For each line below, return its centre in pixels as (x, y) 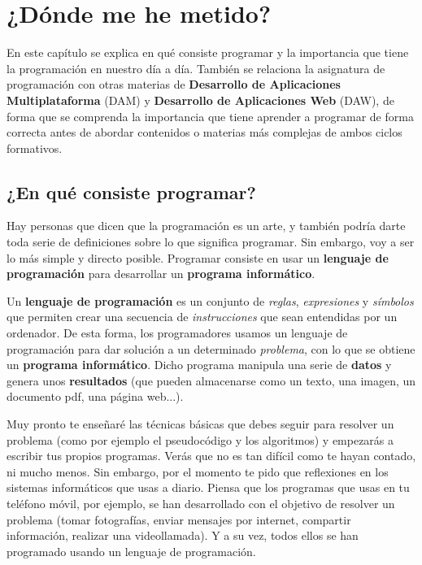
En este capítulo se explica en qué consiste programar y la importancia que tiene (208, 52)
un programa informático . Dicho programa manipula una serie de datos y (199, 365)
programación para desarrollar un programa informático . (161, 274)
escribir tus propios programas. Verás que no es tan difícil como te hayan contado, (211, 456)
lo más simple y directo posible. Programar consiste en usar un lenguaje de (198, 257)
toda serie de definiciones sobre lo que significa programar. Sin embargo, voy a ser (211, 242)
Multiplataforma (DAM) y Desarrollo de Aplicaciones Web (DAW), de (200, 100)
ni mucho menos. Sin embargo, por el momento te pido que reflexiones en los (198, 471)
